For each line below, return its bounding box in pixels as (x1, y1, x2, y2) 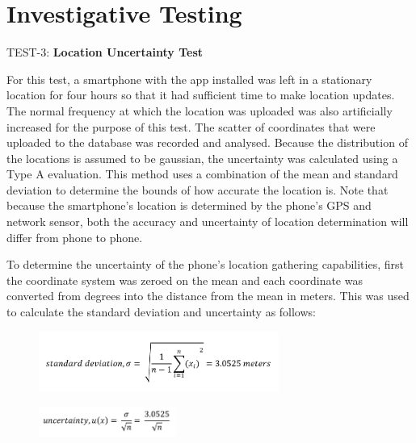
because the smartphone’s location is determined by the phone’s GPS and (6, 197, 372, 214)
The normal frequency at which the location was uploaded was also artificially (6, 102, 393, 119)
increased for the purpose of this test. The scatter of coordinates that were (6, 118, 376, 135)
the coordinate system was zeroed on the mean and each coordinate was (6, 271, 363, 288)
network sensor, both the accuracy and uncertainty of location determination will (6, 213, 409, 230)
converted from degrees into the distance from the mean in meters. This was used (6, 287, 410, 304)
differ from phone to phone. (6, 228, 143, 245)
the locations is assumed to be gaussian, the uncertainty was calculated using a (6, 149, 398, 166)
